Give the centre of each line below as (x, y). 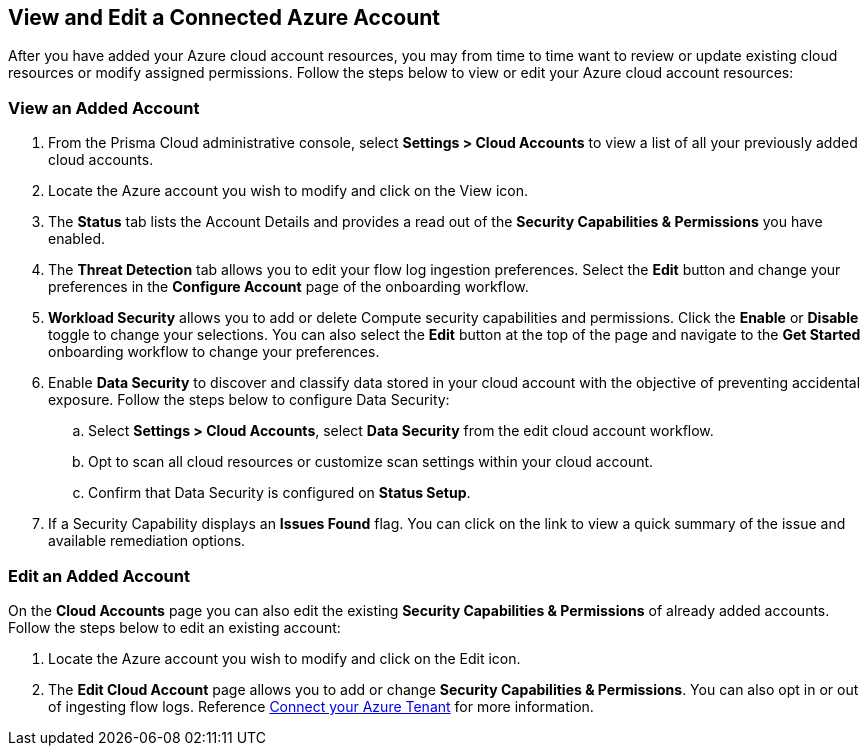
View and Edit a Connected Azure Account (224, 17)
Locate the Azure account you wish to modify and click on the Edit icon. (284, 658)
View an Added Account (104, 107)
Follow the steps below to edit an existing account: (174, 627)
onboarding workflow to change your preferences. (214, 352)
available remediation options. (147, 541)
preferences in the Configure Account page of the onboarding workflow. (288, 287)
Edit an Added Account (99, 575)
